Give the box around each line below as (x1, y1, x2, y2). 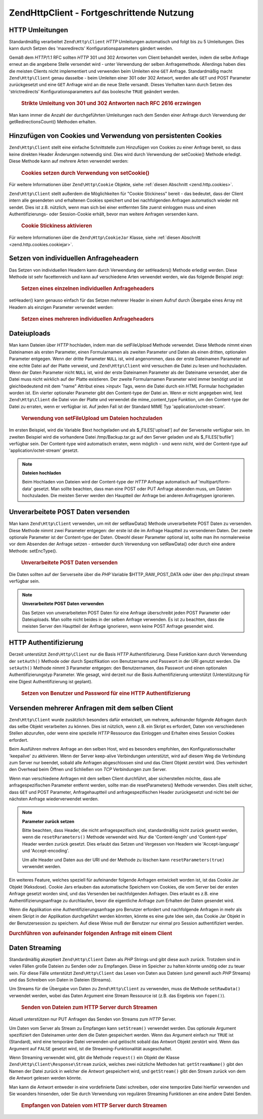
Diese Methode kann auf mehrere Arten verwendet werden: (9, 158, 129, 164)
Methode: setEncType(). (9, 548, 57, 554)
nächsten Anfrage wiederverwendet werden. (9, 796, 99, 802)
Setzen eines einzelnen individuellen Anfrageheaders (21, 285, 154, 292)
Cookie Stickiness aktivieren (21, 222, 92, 229)
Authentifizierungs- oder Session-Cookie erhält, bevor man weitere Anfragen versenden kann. (9, 211, 199, 217)
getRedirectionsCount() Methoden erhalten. (9, 119, 97, 125)
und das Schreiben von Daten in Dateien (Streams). (9, 977, 112, 983)
